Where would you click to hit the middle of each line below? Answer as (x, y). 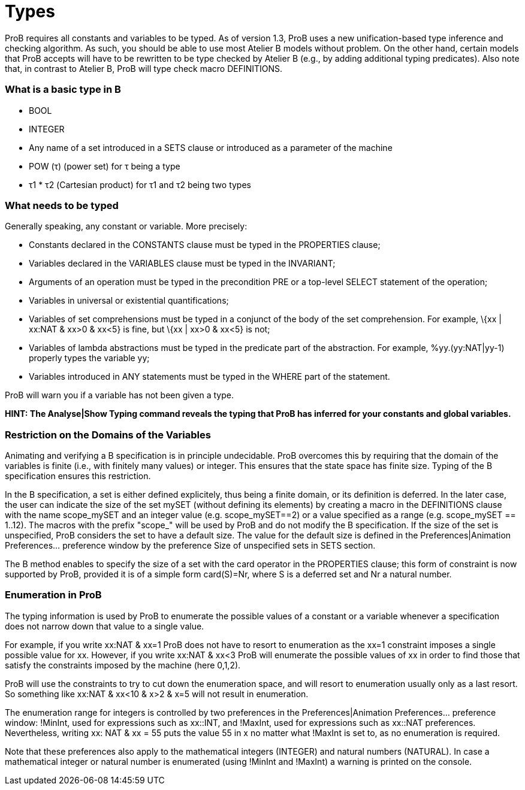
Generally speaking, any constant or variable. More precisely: (126, 226)
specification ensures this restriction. (78, 476)
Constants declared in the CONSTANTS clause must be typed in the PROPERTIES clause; (205, 245)
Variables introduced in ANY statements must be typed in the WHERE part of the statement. (209, 377)
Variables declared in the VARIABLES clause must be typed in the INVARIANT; (182, 264)
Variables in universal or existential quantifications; (129, 301)
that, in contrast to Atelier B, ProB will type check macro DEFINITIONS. (144, 68)
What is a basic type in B (63, 90)
